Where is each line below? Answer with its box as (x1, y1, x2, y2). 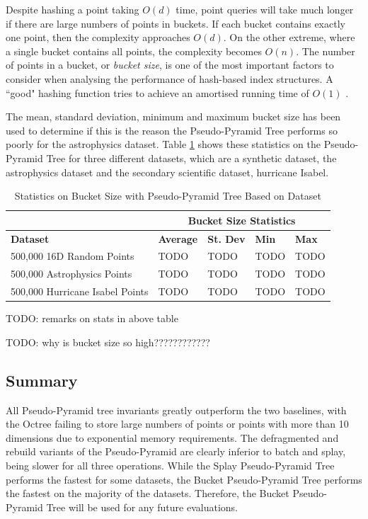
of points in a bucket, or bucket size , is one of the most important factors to (6, 57, 334, 72)
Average (158, 231, 198, 246)
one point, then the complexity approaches (6, 30, 190, 45)
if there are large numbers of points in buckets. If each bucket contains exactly (6, 16, 345, 30)
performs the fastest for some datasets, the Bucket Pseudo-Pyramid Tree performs (6, 472, 362, 486)
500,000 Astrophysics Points (11, 266, 132, 281)
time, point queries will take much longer (176, 2, 354, 16)
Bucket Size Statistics (188, 212, 296, 227)
